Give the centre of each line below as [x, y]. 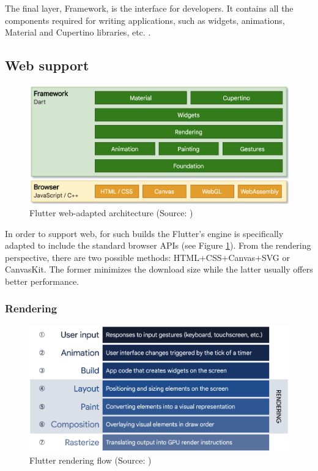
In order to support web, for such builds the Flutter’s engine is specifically [144, 233]
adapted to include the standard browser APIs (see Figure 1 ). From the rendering [158, 245]
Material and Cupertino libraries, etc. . [78, 32]
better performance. [42, 281]
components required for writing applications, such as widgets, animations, [145, 20]
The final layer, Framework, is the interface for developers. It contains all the [149, 8]
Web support [47, 65]
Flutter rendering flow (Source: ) [91, 460]
